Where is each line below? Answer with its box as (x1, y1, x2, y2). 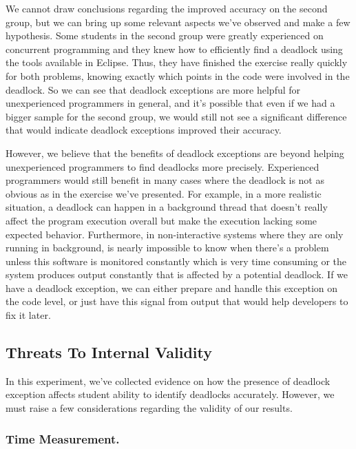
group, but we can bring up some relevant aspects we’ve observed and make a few (6, 14, 350, 29)
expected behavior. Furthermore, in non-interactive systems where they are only (6, 227, 344, 241)
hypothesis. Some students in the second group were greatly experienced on (6, 28, 324, 43)
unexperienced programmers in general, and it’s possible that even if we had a (6, 96, 335, 110)
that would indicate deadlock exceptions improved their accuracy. (6, 123, 282, 137)
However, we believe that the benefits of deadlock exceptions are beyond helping (6, 145, 344, 160)
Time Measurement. (6, 430, 120, 447)
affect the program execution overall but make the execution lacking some (6, 213, 317, 227)
